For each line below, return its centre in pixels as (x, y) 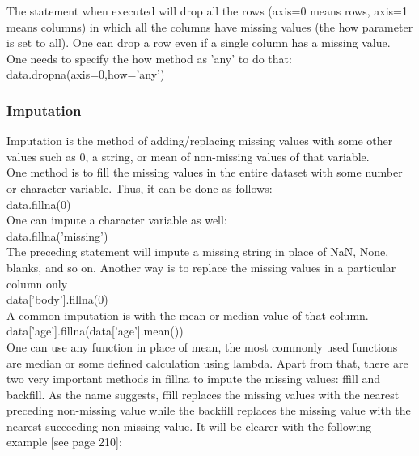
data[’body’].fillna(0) (57, 299)
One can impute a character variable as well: (117, 220)
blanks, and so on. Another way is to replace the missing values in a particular (201, 267)
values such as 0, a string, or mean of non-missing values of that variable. (188, 156)
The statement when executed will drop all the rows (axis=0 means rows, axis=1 (207, 11)
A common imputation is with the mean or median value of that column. (188, 315)
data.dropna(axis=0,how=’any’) (86, 74)
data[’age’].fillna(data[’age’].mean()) (95, 331)
